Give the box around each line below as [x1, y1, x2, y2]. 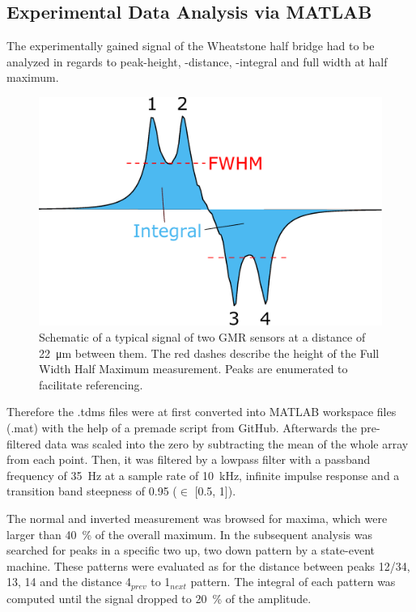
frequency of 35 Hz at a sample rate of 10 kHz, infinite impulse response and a [6, 466, 400, 483]
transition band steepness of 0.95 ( [6, 482, 177, 499]
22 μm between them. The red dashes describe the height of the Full [39, 344, 380, 361]
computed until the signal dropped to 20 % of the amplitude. [6, 589, 312, 606]
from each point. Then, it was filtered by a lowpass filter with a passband [6, 451, 371, 468]
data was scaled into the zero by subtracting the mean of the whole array [45, 435, 409, 452]
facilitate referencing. [39, 376, 143, 393]
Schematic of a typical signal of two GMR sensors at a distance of [39, 328, 366, 345]
